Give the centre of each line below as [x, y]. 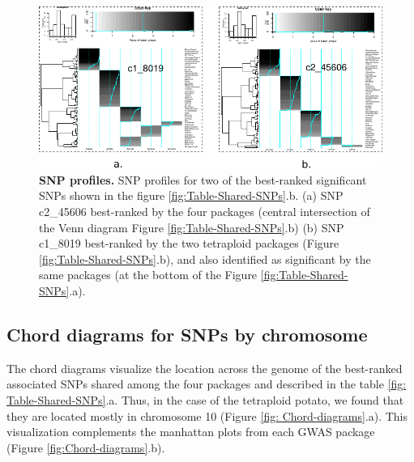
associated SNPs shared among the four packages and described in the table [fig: [207, 384]
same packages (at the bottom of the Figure [148, 275]
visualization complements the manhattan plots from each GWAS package [191, 432]
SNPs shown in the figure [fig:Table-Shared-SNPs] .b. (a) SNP [191, 195]
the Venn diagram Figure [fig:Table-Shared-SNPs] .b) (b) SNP [192, 227]
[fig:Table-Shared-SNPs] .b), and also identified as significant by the [205, 259]
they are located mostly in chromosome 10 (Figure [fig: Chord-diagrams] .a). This [207, 415]
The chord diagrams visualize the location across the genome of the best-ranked [205, 368]
